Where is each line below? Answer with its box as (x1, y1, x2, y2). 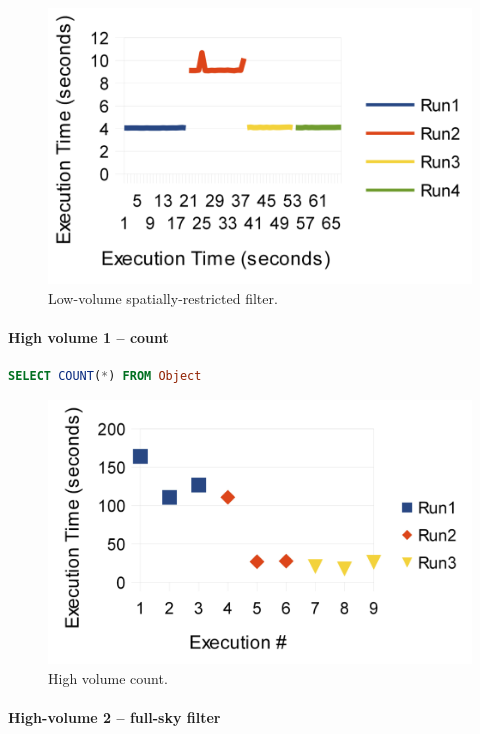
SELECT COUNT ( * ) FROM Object (8, 368, 202, 383)
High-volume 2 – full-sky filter (8, 707, 221, 728)
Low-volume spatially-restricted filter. (48, 287, 278, 308)
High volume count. (48, 667, 168, 688)
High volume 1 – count (8, 326, 169, 347)
